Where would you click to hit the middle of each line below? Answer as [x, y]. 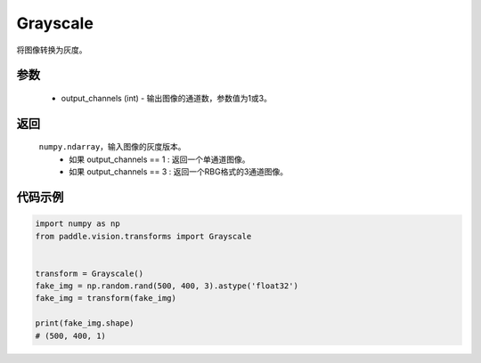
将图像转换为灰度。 [52, 50]
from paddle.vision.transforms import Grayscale [143, 236]
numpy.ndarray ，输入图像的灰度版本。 [112, 147]
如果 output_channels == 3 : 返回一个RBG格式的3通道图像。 [179, 172]
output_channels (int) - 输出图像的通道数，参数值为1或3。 [166, 98]
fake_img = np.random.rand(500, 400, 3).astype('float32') [167, 286]
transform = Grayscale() [90, 273]
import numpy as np [77, 224]
